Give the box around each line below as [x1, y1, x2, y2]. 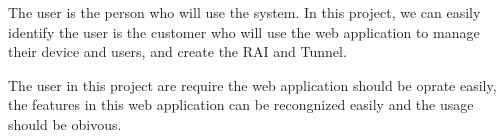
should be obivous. [8, 113, 122, 134]
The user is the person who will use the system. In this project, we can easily [8, 2, 481, 22]
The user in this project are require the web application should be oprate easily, [8, 74, 497, 95]
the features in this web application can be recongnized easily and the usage [8, 94, 474, 115]
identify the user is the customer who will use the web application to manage [8, 21, 480, 42]
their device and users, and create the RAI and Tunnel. [8, 41, 347, 62]
